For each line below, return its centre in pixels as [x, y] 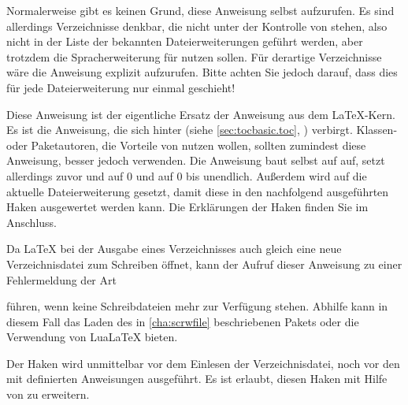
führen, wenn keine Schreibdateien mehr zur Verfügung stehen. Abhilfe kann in [197, 306]
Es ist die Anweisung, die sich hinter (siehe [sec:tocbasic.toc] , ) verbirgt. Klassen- [202, 130]
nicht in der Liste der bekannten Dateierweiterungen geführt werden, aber [185, 41]
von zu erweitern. [48, 394]
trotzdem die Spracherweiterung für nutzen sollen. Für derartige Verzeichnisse [194, 56]
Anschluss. [32, 222]
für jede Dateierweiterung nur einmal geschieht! [121, 87]
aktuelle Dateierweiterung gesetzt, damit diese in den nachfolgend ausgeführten [198, 191]
